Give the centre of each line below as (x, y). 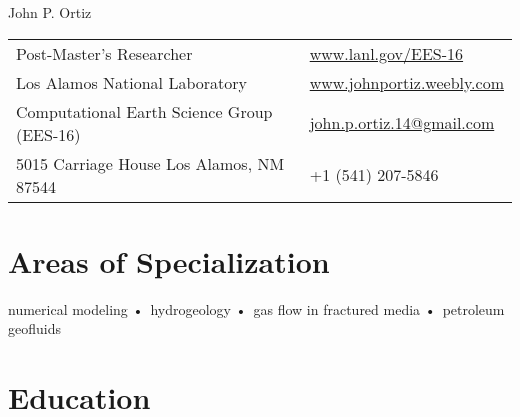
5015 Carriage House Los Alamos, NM (150, 163)
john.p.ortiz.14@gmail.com (402, 123)
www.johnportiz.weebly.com (406, 82)
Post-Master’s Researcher (104, 53)
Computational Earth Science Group (144, 111)
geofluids (34, 328)
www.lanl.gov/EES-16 (386, 53)
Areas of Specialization (169, 260)
